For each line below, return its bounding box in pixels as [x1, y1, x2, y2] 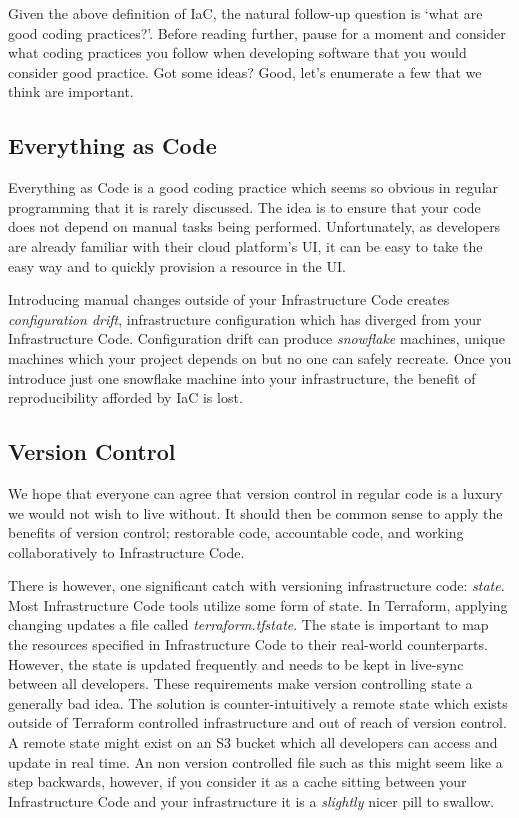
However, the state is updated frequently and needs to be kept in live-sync [8, 653, 464, 674]
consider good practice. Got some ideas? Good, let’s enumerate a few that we [8, 61, 482, 82]
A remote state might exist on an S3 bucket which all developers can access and [8, 732, 498, 753]
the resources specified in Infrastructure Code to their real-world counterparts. [8, 634, 488, 655]
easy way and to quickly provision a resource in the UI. [8, 255, 346, 276]
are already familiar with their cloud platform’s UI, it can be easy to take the [8, 235, 483, 256]
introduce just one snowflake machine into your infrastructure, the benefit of [8, 367, 476, 388]
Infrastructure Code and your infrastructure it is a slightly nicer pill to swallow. [8, 790, 495, 811]
